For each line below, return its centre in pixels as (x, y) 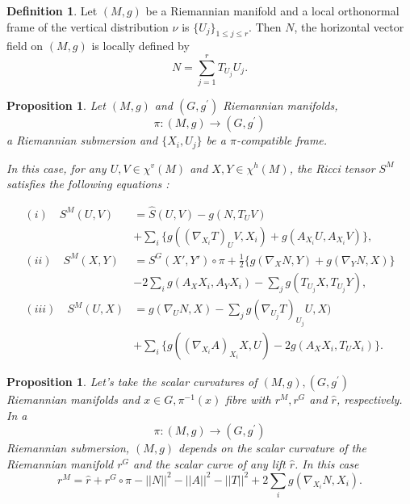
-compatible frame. (282, 140)
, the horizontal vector (349, 26)
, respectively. (369, 399)
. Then (265, 26)
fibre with (248, 399)
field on (25, 46)
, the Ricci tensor (332, 168)
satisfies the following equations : (88, 184)
